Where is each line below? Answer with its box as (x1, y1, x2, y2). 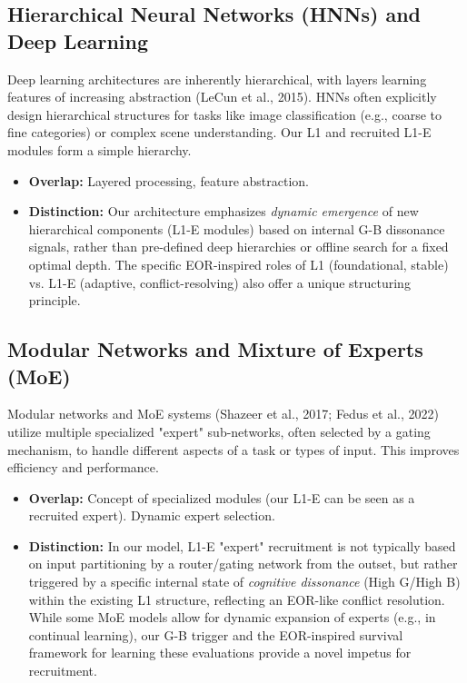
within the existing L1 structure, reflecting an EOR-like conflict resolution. (28, 589, 445, 609)
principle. (28, 291, 81, 310)
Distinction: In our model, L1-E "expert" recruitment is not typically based (28, 536, 456, 555)
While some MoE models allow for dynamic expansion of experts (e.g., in (28, 608, 436, 627)
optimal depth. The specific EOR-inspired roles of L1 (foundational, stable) (28, 254, 449, 273)
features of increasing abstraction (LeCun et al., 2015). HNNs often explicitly (7, 87, 437, 106)
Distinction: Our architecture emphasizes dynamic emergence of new (28, 202, 419, 221)
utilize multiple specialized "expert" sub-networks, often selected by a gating (7, 421, 431, 440)
